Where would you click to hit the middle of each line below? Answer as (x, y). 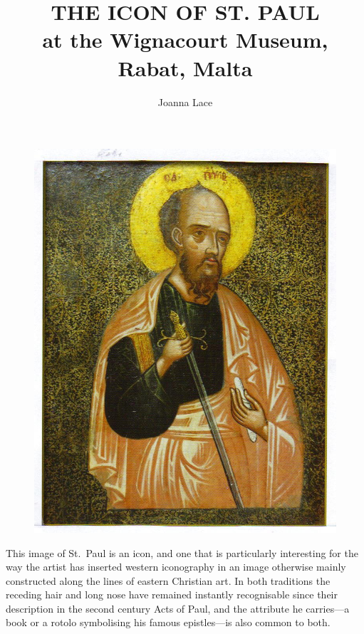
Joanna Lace (185, 102)
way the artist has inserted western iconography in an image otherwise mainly (176, 567)
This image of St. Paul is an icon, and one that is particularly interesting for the (182, 552)
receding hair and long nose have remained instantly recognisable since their (172, 594)
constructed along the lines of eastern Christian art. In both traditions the (168, 580)
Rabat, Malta (185, 67)
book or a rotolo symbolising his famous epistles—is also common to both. (168, 622)
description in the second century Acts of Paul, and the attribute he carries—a (178, 608)
